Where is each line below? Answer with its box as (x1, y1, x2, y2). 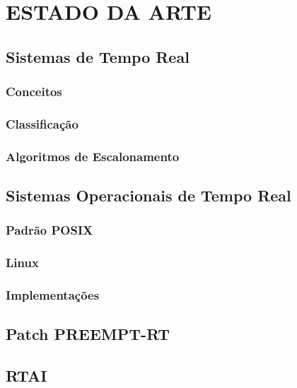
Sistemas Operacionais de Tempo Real (6, 184, 291, 206)
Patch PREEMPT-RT (6, 323, 170, 345)
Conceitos (6, 83, 62, 100)
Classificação (6, 114, 78, 132)
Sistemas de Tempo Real (6, 45, 190, 67)
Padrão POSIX (6, 221, 93, 239)
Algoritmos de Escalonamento (6, 147, 180, 165)
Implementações (6, 286, 100, 304)
